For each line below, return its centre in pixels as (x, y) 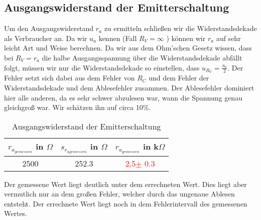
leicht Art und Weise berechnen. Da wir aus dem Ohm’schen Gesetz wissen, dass (128, 48)
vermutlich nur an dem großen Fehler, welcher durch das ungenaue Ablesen (119, 194)
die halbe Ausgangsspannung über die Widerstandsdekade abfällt (142, 57)
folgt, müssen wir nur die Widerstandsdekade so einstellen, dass (102, 67)
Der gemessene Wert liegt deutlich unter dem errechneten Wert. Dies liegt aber (125, 184)
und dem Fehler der (179, 78)
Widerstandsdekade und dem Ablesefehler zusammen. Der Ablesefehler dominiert (129, 88)
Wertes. (16, 213)
